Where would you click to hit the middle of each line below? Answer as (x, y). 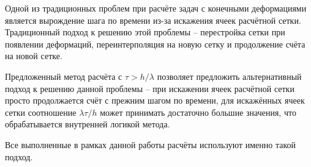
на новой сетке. (34, 56)
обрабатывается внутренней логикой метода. (88, 124)
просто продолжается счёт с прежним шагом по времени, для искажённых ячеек (155, 100)
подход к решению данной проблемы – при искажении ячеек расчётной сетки (150, 88)
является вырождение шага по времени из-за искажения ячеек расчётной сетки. (153, 20)
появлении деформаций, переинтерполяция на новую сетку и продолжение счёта (155, 44)
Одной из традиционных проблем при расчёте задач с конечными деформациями (156, 8)
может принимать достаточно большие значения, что (198, 112)
